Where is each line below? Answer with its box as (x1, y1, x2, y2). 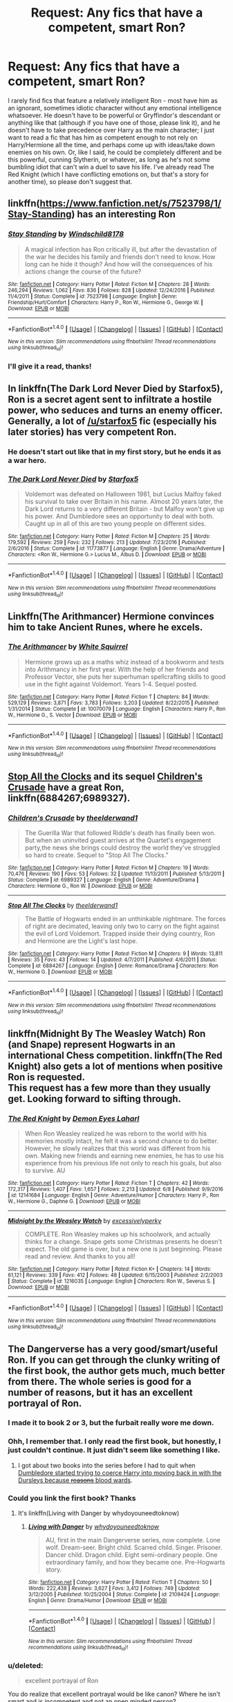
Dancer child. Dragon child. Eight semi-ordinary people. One (45, 1551, 218, 1559)
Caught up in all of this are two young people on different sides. (24, 519, 207, 528)
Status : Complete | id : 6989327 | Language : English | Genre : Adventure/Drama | (8, 877, 199, 884)
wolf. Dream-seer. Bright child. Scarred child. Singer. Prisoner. (45, 1543, 223, 1552)
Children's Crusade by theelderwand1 (8, 814, 138, 823)
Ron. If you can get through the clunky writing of (8, 1354, 221, 1365)
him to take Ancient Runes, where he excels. (8, 621, 203, 633)
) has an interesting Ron (71, 208, 176, 220)
